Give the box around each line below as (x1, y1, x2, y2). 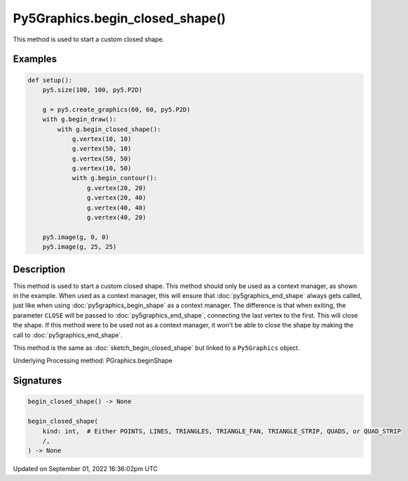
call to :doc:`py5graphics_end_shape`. (13, 330, 123, 339)
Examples (13, 53, 57, 65)
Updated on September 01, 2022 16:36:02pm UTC (13, 465, 158, 473)
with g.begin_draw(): (42, 116, 117, 123)
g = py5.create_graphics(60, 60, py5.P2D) (42, 105, 191, 114)
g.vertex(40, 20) (86, 214, 147, 222)
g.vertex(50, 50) (72, 154, 132, 163)
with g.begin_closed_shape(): (57, 125, 161, 133)
